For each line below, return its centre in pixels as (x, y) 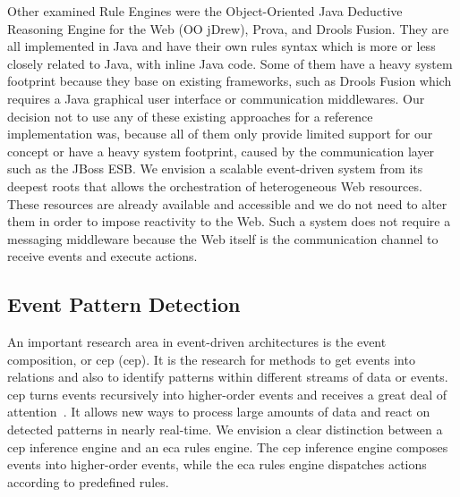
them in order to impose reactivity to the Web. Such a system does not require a (229, 221)
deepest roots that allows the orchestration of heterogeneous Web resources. (215, 185)
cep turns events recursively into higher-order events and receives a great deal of (227, 394)
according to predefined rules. (88, 481)
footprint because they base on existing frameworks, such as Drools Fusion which (230, 81)
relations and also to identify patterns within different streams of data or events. (228, 377)
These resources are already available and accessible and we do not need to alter (227, 203)
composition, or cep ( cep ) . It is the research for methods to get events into (211, 359)
